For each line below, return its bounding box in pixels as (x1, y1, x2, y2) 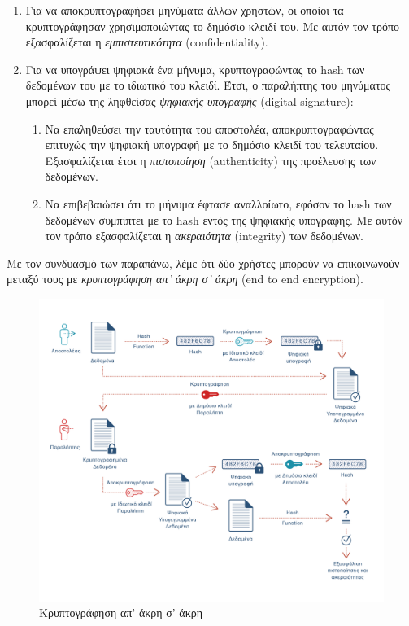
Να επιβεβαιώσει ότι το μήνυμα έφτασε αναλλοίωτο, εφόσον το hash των (45, 195, 392, 212)
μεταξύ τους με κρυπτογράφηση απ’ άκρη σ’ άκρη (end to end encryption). (7, 270, 363, 287)
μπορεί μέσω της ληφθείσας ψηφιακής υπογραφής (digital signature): (25, 92, 354, 109)
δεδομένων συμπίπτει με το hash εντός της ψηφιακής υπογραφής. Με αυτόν (45, 211, 403, 228)
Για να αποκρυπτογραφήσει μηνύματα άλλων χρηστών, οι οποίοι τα (25, 2, 344, 18)
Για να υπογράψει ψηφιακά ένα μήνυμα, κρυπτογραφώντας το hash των (25, 60, 365, 77)
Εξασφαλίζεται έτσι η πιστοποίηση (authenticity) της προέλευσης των (45, 151, 376, 169)
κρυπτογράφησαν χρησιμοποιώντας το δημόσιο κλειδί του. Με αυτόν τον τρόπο (25, 17, 400, 34)
